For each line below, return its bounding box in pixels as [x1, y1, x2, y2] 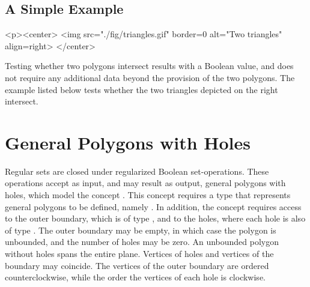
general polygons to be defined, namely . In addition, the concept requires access [5, 200, 302, 213]
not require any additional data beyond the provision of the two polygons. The [5, 71, 295, 83]
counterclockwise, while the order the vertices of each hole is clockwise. [5, 271, 266, 283]
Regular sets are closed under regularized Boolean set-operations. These [5, 165, 269, 177]
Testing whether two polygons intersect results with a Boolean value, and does [5, 59, 294, 72]
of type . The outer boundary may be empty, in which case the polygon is [5, 223, 276, 236]
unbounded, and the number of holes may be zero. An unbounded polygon [5, 235, 279, 248]
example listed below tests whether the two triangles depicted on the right [5, 83, 278, 95]
